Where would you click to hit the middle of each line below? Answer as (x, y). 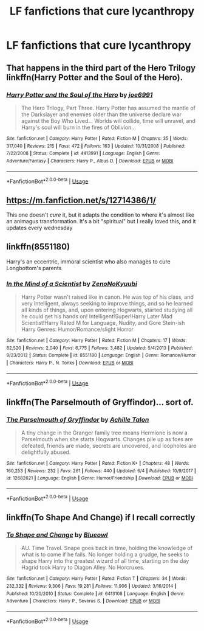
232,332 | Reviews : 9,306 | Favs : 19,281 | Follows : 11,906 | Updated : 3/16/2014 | (91, 586)
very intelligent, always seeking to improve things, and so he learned (107, 304)
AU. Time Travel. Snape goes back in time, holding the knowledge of (107, 548)
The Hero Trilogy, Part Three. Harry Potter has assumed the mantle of (108, 108)
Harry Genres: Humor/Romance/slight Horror (77, 329)
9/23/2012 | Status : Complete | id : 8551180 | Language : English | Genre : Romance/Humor (101, 355)
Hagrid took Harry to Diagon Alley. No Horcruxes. (83, 568)
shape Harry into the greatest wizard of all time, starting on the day (105, 561)
